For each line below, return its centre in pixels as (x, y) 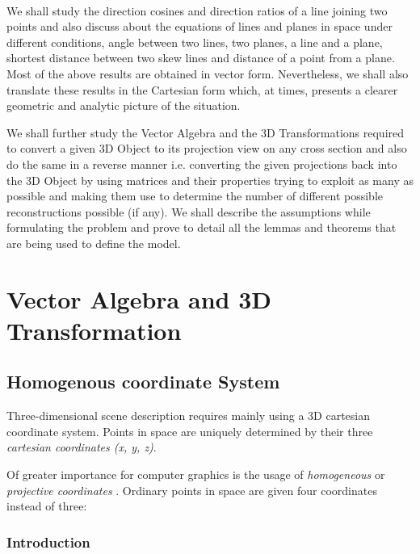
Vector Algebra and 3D (139, 298)
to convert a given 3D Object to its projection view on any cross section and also (207, 148)
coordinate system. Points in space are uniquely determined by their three (190, 431)
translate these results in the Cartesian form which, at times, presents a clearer (202, 89)
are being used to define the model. (94, 243)
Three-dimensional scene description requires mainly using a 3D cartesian (189, 415)
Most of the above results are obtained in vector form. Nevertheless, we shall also (208, 73)
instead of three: (47, 506)
